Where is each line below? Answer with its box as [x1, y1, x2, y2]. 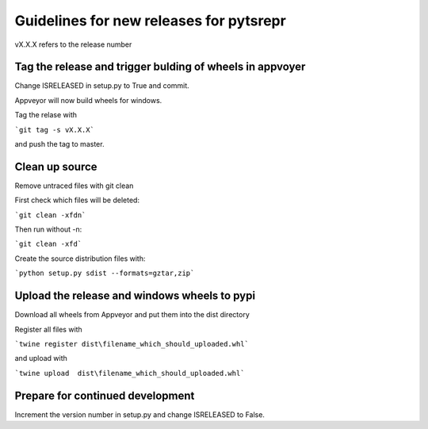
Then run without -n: [14, 224, 82, 234]
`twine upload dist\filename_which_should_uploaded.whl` [14, 369, 245, 377]
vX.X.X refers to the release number [14, 40, 132, 49]
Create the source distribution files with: [14, 254, 146, 263]
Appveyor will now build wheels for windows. [14, 95, 162, 105]
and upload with [14, 354, 67, 363]
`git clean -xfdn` [14, 210, 86, 220]
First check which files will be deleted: [14, 195, 140, 205]
